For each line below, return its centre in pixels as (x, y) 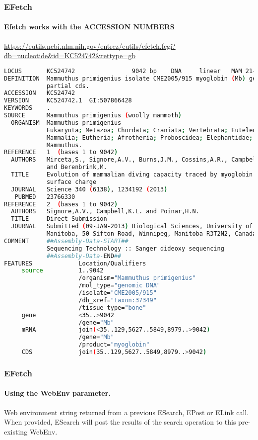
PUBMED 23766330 (45, 197)
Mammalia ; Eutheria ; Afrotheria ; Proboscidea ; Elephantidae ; (150, 137)
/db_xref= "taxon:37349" (118, 300)
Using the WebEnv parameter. (57, 393)
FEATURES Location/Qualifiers (75, 263)
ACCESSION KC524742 (40, 93)
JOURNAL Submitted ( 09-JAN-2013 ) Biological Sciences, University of (132, 226)
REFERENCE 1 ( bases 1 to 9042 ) (61, 152)
